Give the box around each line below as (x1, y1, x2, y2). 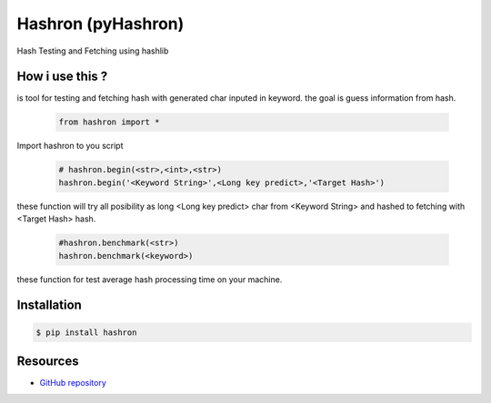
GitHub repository (39, 378, 106, 388)
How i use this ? (16, 69, 108, 84)
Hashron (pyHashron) (16, 14, 185, 34)
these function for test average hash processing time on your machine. (16, 273, 283, 285)
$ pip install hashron (35, 327, 137, 338)
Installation (16, 298, 82, 313)
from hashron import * (58, 117, 160, 127)
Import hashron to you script (16, 141, 124, 152)
